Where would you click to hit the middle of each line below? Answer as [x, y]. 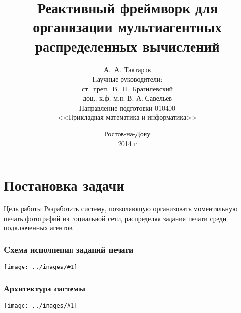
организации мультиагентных [127, 27]
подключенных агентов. [39, 228]
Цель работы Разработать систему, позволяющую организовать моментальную [121, 209]
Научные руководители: [127, 79]
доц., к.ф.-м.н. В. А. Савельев [127, 98]
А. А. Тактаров [127, 69]
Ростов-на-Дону [127, 134]
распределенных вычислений [127, 46]
